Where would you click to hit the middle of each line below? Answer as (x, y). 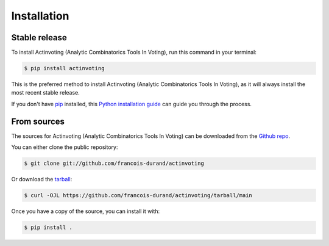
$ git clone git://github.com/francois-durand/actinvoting (114, 164)
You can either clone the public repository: (65, 147)
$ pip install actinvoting (64, 68)
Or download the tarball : (42, 179)
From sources (38, 121)
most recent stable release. (46, 93)
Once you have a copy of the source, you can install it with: (86, 211)
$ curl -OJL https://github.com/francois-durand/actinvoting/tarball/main (138, 196)
